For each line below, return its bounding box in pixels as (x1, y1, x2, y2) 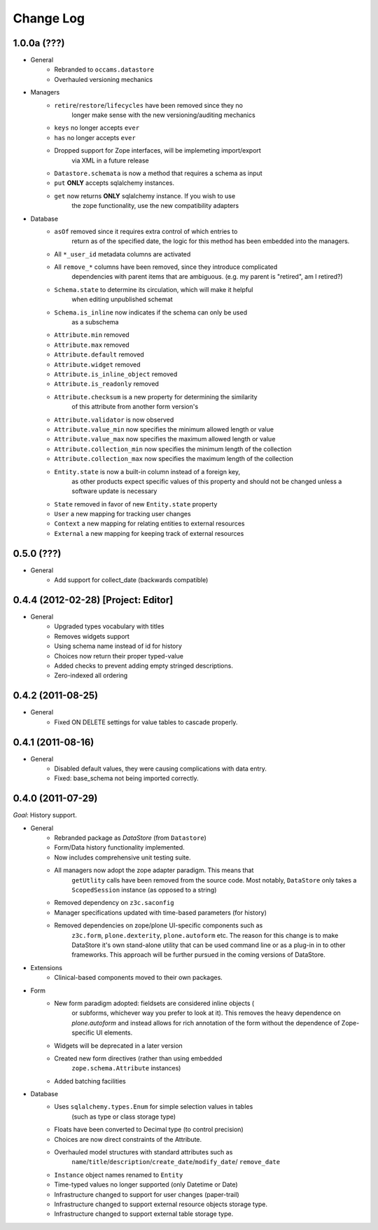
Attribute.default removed (54, 350, 145, 359)
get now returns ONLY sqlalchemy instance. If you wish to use (54, 191, 236, 200)
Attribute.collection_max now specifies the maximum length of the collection (54, 455, 294, 463)
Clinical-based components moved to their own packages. (54, 974, 223, 982)
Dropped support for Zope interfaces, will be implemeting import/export (54, 146, 262, 155)
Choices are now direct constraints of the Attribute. (54, 1135, 202, 1143)
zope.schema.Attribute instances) (71, 1064, 181, 1072)
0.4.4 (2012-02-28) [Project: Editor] (13, 594, 174, 606)
